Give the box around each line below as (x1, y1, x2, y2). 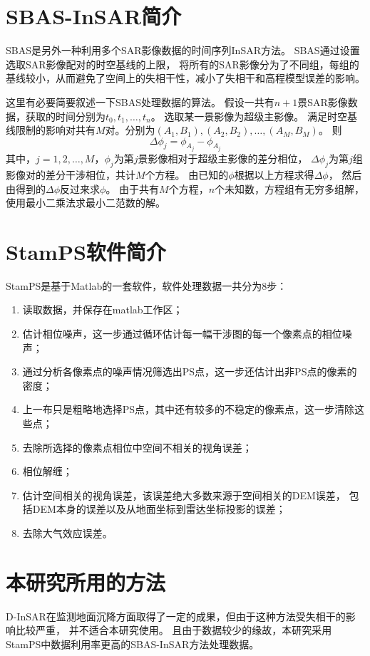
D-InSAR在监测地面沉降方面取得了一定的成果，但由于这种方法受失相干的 (6, 608, 346, 623)
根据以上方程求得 (234, 167, 314, 182)
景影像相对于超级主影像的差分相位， (138, 151, 308, 166)
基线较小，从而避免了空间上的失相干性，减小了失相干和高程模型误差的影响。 (6, 71, 365, 85)
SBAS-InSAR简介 (6, 1, 182, 31)
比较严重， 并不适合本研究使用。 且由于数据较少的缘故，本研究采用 (15, 623, 332, 637)
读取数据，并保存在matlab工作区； (22, 302, 183, 317)
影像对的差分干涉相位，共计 (6, 167, 135, 182)
